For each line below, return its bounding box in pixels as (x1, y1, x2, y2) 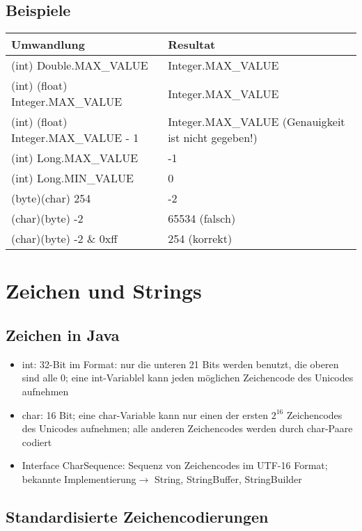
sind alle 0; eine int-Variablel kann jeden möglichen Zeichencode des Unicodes (22, 370, 354, 385)
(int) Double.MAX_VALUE (11, 57, 148, 74)
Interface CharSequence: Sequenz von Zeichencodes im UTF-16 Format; (22, 458, 328, 473)
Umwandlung (11, 36, 85, 53)
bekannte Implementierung (22, 471, 136, 486)
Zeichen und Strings (6, 276, 202, 305)
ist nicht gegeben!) (168, 129, 258, 146)
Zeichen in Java (6, 324, 120, 345)
